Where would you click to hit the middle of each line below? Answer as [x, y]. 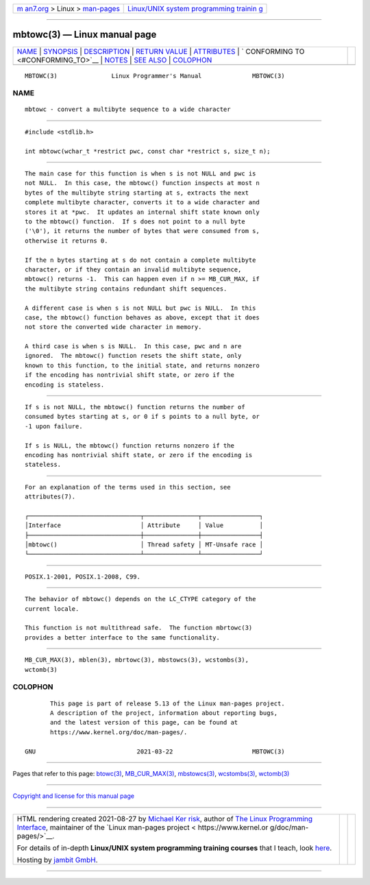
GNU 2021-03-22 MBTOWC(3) [155, 751]
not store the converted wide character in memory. [113, 327]
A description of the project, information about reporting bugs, [164, 713]
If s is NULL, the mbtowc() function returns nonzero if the [129, 445]
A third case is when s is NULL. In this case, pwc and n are [133, 347]
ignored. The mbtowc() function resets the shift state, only [133, 356]
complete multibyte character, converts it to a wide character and [142, 203]
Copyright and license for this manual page [74, 796]
